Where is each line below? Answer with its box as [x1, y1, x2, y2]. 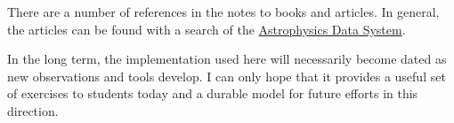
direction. [7, 101, 59, 119]
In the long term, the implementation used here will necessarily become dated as [7, 50, 447, 68]
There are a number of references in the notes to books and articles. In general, [7, 3, 440, 20]
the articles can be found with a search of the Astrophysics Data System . [7, 19, 406, 38]
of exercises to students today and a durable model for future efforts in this [7, 84, 418, 103]
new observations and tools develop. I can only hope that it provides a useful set [7, 66, 446, 85]
